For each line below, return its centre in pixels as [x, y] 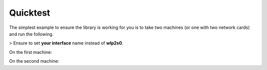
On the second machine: [34, 61]
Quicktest [30, 13]
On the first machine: [30, 52]
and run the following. [31, 34]
